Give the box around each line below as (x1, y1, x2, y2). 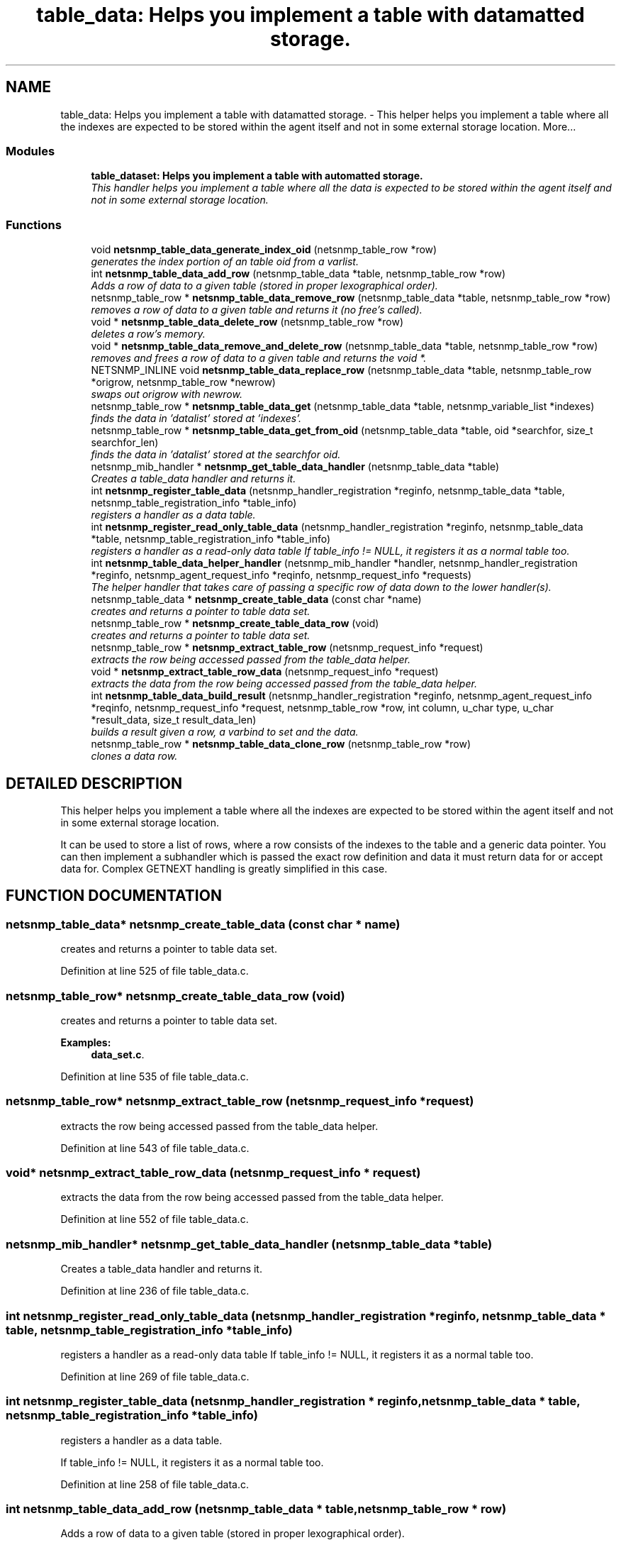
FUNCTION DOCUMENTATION (6, 887, 222, 905)
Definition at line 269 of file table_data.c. (60, 1370, 250, 1383)
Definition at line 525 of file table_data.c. (60, 965, 249, 978)
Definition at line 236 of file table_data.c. (60, 1285, 250, 1297)
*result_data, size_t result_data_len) (91, 714, 257, 726)
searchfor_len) (91, 436, 159, 449)
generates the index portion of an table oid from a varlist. (91, 255, 359, 268)
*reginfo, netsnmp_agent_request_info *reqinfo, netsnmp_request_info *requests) (91, 569, 472, 582)
